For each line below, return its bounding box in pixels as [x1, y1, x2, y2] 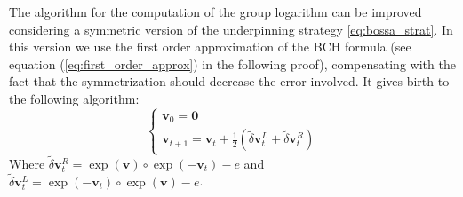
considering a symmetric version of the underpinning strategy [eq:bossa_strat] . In [9, 20, 453, 38]
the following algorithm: [9, 89, 140, 107]
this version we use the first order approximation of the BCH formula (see [9, 37, 411, 56]
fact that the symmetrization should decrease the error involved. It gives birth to [9, 72, 450, 91]
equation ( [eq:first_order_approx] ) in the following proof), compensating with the [9, 54, 456, 73]
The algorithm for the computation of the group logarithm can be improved [9, 3, 422, 20]
